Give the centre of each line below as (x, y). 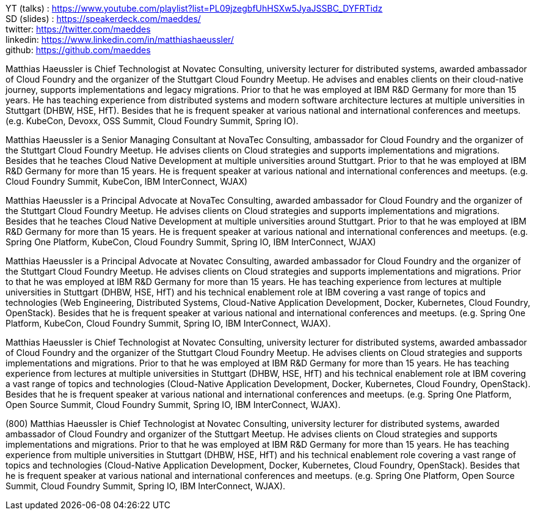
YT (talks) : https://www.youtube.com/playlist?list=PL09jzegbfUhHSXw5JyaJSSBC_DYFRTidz (194, 8)
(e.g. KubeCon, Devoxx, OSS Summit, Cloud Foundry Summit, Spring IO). (152, 121)
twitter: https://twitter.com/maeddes (78, 29)
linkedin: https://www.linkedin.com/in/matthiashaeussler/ (120, 39)
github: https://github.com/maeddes (78, 50)
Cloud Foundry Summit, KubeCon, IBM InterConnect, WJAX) (127, 181)
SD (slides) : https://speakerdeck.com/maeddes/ (103, 19)
